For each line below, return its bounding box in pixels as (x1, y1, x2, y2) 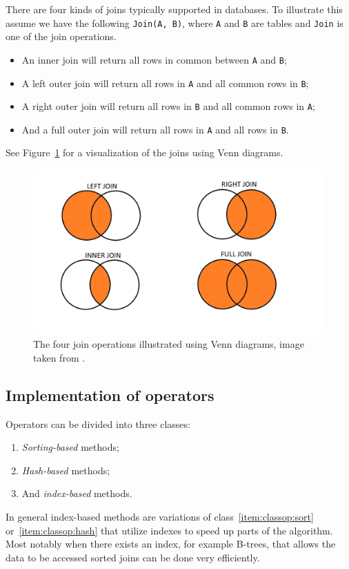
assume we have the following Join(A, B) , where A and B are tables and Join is (6, 15, 343, 30)
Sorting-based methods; (21, 440, 119, 454)
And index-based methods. (21, 486, 132, 501)
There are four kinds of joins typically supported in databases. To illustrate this (6, 2, 343, 16)
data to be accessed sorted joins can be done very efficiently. (6, 550, 260, 564)
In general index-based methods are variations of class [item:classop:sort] (6, 509, 314, 523)
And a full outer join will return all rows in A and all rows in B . (21, 122, 289, 136)
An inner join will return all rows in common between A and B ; (21, 52, 287, 66)
